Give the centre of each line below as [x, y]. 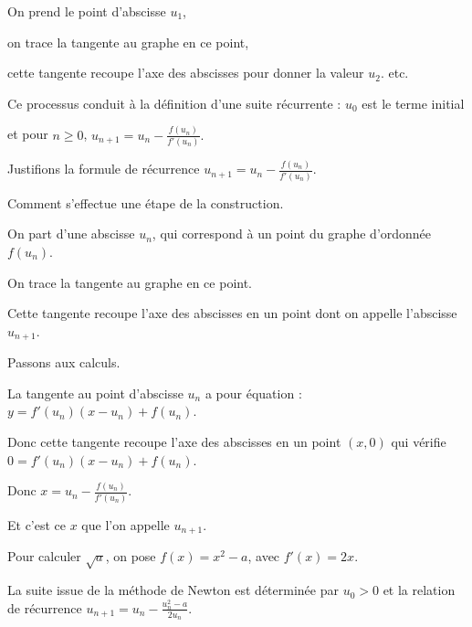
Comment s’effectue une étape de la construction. [146, 202]
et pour [28, 134]
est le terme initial [413, 103]
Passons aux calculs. [64, 362]
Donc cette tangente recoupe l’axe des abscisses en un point [174, 441]
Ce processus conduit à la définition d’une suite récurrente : [174, 103]
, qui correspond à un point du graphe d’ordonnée [292, 234]
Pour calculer [44, 556]
